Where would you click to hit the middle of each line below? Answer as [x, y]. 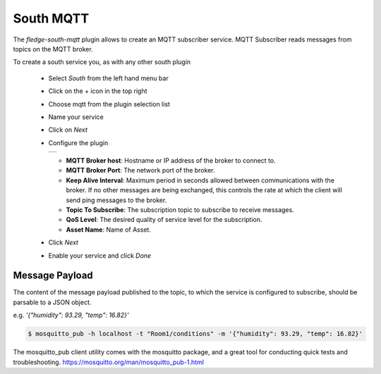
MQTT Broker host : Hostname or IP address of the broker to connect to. [171, 161]
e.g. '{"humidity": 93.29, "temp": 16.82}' [71, 315]
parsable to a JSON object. [52, 302]
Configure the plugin [78, 143]
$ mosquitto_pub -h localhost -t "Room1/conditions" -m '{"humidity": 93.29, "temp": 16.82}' [195, 334]
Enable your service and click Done [100, 255]
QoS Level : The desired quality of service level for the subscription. [164, 220]
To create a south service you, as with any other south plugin [102, 62]
